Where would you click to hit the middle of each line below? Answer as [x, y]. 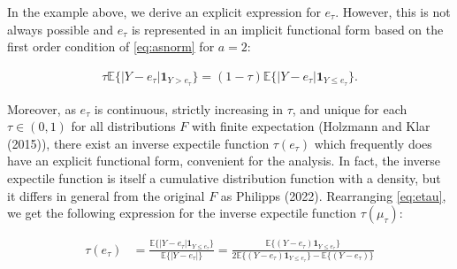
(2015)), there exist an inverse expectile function [138, 143]
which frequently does [373, 143]
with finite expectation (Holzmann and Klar [311, 126]
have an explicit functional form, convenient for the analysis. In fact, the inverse [224, 161]
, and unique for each [350, 108]
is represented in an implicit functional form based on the [287, 29]
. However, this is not [393, 12]
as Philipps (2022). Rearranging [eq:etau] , [333, 195]
